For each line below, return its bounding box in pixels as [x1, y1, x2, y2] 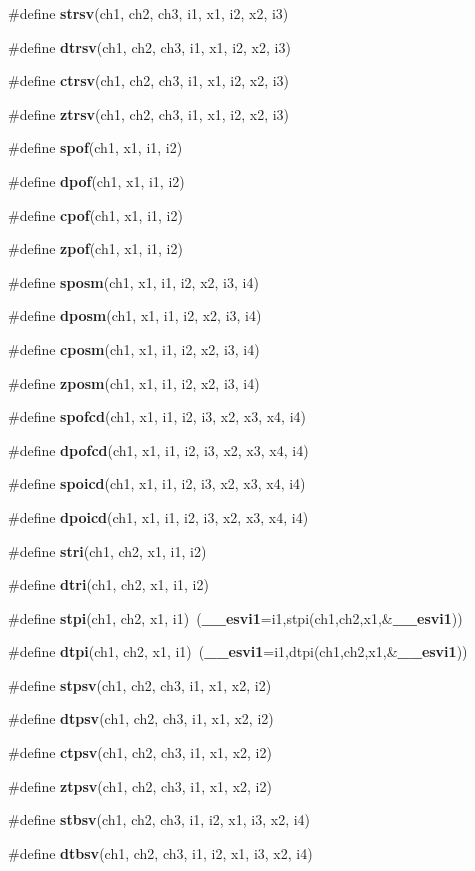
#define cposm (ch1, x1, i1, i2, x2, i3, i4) [8, 338, 260, 359]
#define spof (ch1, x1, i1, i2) [8, 137, 183, 158]
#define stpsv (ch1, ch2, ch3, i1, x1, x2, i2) [8, 674, 272, 695]
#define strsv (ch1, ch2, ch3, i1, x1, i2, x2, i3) [8, 3, 289, 23]
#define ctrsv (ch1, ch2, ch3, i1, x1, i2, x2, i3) [8, 70, 290, 91]
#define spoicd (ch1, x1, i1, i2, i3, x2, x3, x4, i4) [8, 473, 306, 494]
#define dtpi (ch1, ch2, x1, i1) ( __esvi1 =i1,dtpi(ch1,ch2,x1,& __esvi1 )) [8, 641, 468, 662]
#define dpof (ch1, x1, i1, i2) [8, 170, 185, 191]
